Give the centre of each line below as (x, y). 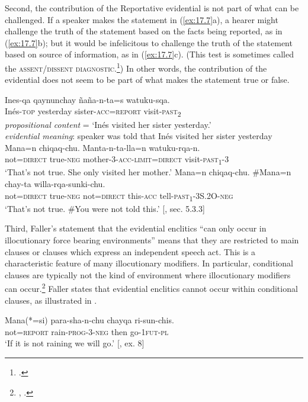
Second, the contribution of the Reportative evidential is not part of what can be (152, 8)
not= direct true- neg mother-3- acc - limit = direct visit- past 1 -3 (117, 160)
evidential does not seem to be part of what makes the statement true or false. (147, 80)
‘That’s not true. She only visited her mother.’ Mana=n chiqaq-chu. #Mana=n (148, 172)
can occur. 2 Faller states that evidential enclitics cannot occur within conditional (151, 287)
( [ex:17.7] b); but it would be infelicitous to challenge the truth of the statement (149, 42)
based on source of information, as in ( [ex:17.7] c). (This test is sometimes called (149, 54)
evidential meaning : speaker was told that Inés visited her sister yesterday (139, 136)
